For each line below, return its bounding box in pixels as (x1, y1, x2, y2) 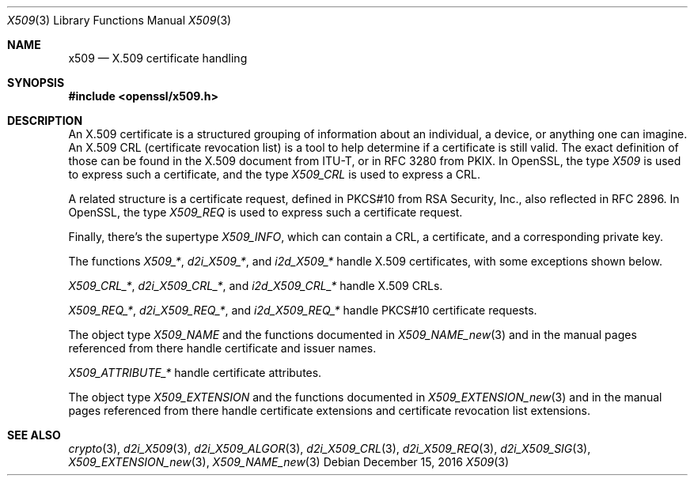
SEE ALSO (7, 428, 61, 442)
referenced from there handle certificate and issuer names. (68, 341, 377, 355)
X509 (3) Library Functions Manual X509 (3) (7, 13, 232, 27)
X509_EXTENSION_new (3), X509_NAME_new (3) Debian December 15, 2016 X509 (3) (68, 455, 510, 469)
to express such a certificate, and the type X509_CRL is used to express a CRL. (68, 168, 481, 181)
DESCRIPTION (7, 114, 83, 127)
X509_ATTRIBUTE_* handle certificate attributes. (68, 366, 322, 379)
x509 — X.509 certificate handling (68, 51, 248, 65)
